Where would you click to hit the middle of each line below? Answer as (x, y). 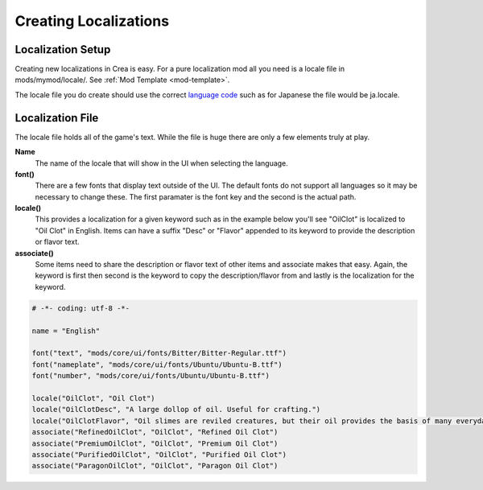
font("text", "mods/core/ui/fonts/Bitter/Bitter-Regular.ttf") (159, 353)
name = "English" (66, 331)
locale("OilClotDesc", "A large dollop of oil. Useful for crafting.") (176, 410)
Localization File (57, 118)
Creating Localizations (92, 21)
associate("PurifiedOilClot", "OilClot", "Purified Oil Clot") (159, 454)
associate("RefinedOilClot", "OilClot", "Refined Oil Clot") (155, 432)
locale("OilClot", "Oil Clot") (94, 398)
